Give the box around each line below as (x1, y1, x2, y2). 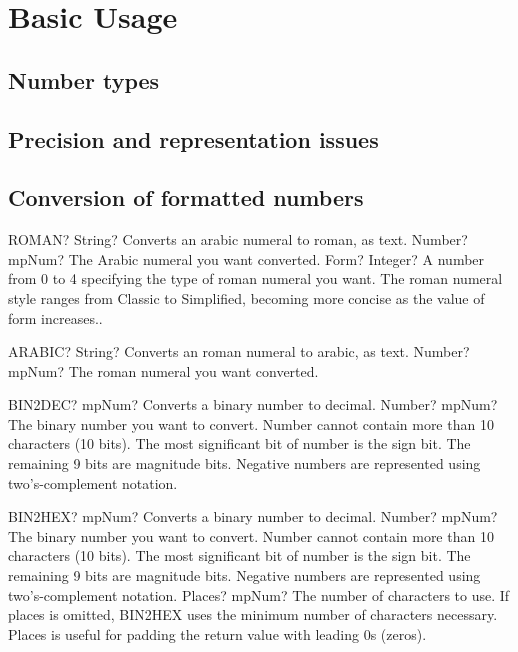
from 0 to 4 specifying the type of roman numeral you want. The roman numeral (8, 268, 503, 289)
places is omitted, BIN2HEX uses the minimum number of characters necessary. (8, 604, 498, 625)
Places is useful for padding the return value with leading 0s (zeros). (8, 623, 427, 644)
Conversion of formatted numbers (8, 182, 364, 213)
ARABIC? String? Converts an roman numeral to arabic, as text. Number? (8, 341, 470, 362)
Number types (8, 64, 160, 95)
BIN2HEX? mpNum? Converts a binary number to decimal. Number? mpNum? (8, 506, 498, 527)
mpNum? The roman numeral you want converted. (8, 360, 319, 381)
